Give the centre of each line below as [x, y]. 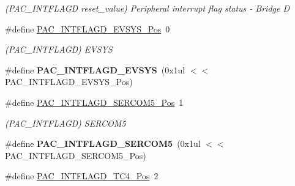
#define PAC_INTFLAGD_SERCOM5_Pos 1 [94, 102]
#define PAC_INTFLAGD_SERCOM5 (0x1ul [103, 143]
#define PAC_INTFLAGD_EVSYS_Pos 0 [88, 28]
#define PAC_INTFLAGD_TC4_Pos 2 [82, 176]
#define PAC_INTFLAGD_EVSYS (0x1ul [95, 69]
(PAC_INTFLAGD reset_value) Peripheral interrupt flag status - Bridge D [147, 8]
